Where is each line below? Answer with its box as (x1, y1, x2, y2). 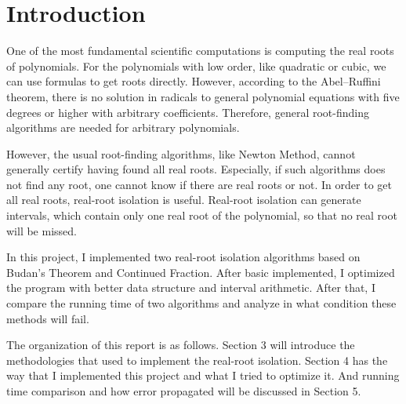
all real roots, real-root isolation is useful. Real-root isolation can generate (6, 191, 361, 208)
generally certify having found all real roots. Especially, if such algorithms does (6, 161, 386, 177)
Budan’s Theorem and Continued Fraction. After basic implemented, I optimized (6, 264, 395, 280)
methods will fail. (6, 310, 89, 326)
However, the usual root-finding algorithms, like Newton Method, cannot (6, 145, 356, 162)
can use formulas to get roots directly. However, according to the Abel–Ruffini (6, 73, 381, 89)
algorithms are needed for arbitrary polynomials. (6, 119, 240, 136)
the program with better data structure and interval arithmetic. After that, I (6, 279, 375, 296)
